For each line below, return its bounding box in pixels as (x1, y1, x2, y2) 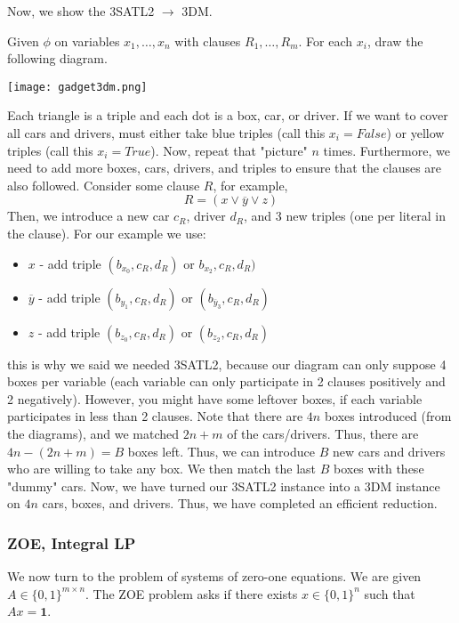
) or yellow (386, 124, 445, 142)
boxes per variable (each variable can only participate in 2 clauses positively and (7, 372, 446, 391)
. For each (298, 31, 353, 50)
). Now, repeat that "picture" (150, 141, 308, 159)
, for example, (213, 175, 288, 194)
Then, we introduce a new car (7, 206, 170, 225)
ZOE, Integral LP (7, 531, 136, 554)
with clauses (174, 31, 241, 50)
